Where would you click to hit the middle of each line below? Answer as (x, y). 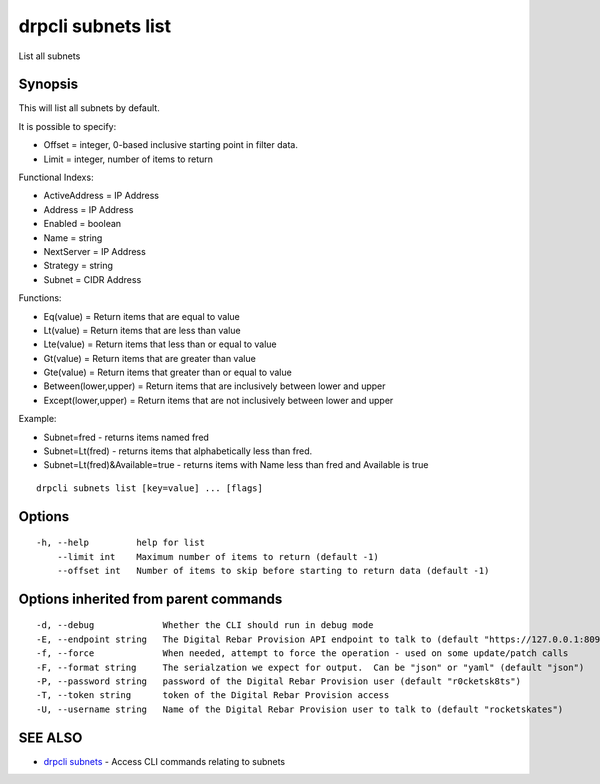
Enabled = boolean (82, 224)
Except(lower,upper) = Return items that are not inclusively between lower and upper (218, 400)
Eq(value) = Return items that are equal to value (141, 316)
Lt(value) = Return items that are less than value (142, 330)
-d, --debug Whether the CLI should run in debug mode (205, 625)
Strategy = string (78, 266)
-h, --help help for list (120, 543)
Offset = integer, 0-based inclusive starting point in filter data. (171, 145)
